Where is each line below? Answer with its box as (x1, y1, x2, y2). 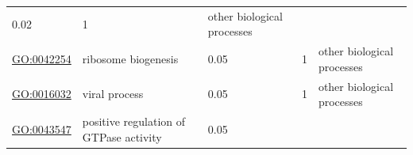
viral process (82, 85, 144, 102)
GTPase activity (82, 128, 162, 145)
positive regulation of (82, 113, 186, 130)
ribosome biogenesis (82, 50, 179, 66)
